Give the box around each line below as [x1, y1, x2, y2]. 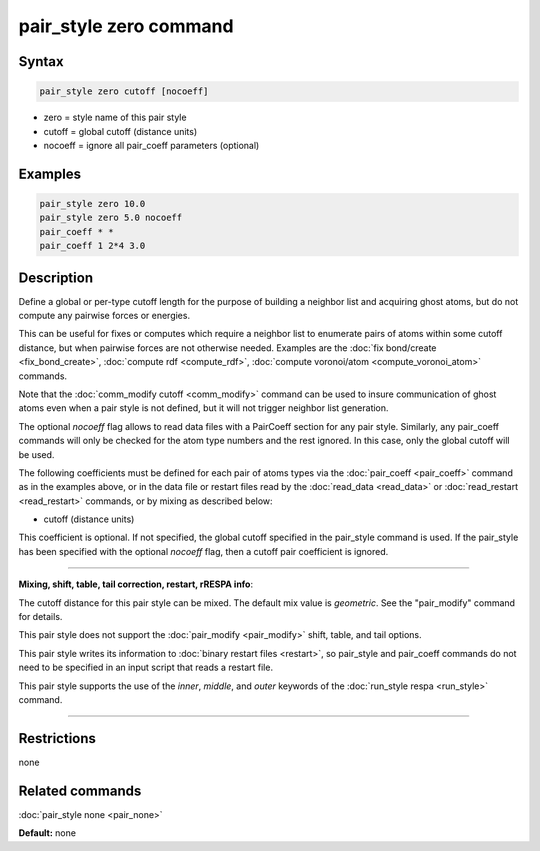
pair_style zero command [18, 15, 234, 37]
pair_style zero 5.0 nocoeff [39, 212, 183, 224]
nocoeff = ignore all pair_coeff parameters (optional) [43, 139, 260, 151]
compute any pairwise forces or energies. [18, 309, 190, 321]
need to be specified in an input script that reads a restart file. [18, 661, 274, 674]
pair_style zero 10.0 [39, 198, 146, 209]
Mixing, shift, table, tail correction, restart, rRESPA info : [18, 578, 254, 590]
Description [18, 269, 94, 286]
